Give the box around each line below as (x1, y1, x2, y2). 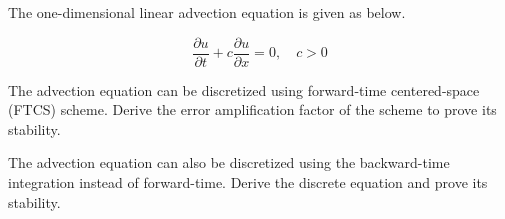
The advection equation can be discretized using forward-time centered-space (8, 79, 480, 100)
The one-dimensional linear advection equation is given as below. (8, 2, 406, 22)
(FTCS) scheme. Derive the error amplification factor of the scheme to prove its (8, 99, 497, 120)
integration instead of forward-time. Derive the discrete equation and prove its (8, 172, 488, 193)
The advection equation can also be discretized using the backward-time (8, 152, 450, 173)
